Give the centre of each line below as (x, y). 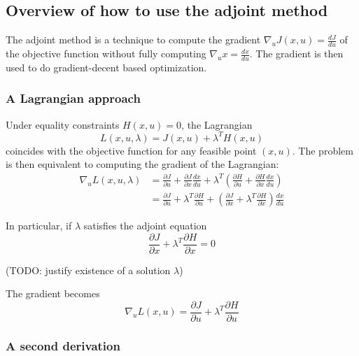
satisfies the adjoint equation (145, 226)
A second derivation (63, 345)
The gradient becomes (53, 293)
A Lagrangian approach (73, 98)
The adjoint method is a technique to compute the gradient (133, 40)
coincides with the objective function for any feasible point (131, 150)
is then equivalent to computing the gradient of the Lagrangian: (142, 164)
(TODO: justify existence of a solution (88, 270)
